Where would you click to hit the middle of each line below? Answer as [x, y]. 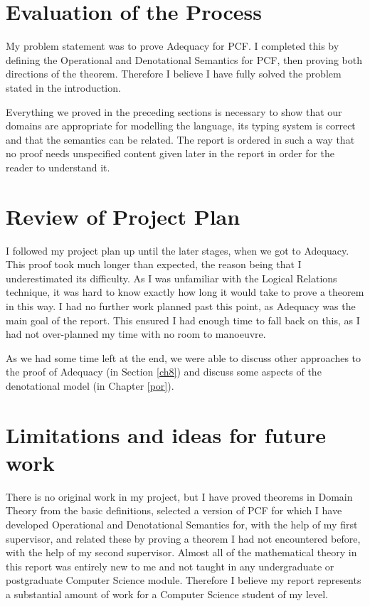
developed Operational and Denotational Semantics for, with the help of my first [182, 525]
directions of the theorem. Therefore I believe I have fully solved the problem [174, 74]
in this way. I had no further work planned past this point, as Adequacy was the [181, 305]
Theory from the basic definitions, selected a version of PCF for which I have [174, 510]
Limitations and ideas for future [166, 434]
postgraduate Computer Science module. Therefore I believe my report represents [184, 580]
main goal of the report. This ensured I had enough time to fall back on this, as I [183, 320]
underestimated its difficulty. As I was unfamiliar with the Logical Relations [171, 278]
